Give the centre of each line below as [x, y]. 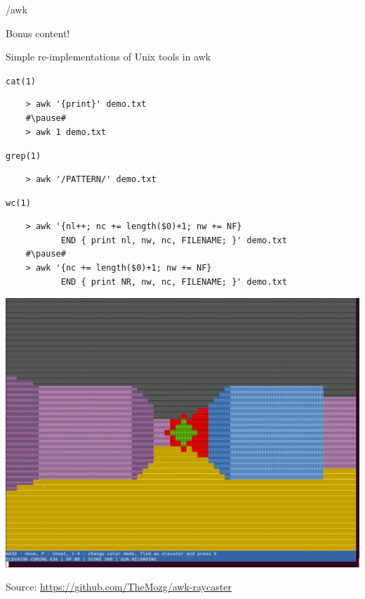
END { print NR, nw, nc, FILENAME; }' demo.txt [174, 282]
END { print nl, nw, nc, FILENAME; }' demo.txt [174, 240]
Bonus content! [38, 33]
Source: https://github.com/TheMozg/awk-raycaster [119, 587]
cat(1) [21, 81]
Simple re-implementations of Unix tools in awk [108, 57]
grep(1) [24, 156]
